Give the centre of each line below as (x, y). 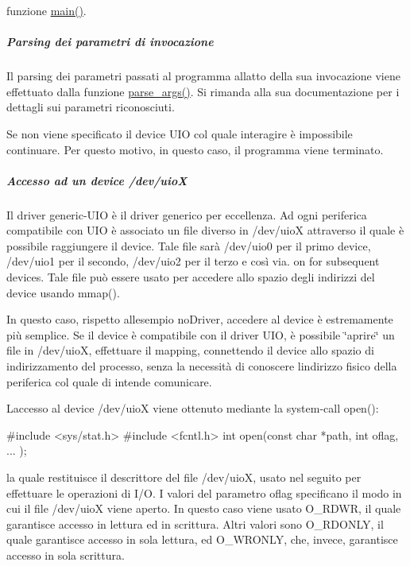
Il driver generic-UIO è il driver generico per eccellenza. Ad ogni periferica (187, 214)
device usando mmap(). (63, 292)
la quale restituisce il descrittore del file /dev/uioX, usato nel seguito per (184, 477)
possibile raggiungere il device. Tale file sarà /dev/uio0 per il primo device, (189, 245)
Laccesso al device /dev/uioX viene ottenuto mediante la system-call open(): (193, 408)
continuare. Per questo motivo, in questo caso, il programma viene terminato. (195, 149)
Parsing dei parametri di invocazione (110, 42)
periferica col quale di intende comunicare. (109, 381)
